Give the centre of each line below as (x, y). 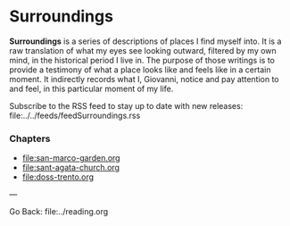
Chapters (30, 138)
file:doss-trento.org (58, 177)
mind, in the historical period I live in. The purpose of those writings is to (142, 60)
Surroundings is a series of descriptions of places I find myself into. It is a (145, 41)
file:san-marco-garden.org (71, 158)
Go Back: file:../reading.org (59, 212)
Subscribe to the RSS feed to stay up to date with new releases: (126, 105)
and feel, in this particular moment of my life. (91, 88)
